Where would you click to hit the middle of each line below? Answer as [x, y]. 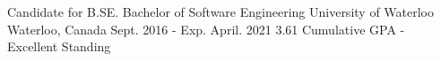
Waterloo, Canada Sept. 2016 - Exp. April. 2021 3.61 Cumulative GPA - [206, 29]
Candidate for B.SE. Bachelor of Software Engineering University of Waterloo [220, 11]
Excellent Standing [59, 46]
